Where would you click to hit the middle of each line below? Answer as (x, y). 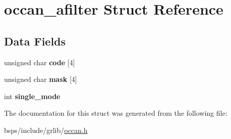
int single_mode (32, 96)
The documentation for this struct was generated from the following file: (116, 113)
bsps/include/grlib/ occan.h (46, 130)
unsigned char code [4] (40, 62)
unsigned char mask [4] (41, 79)
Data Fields (35, 41)
